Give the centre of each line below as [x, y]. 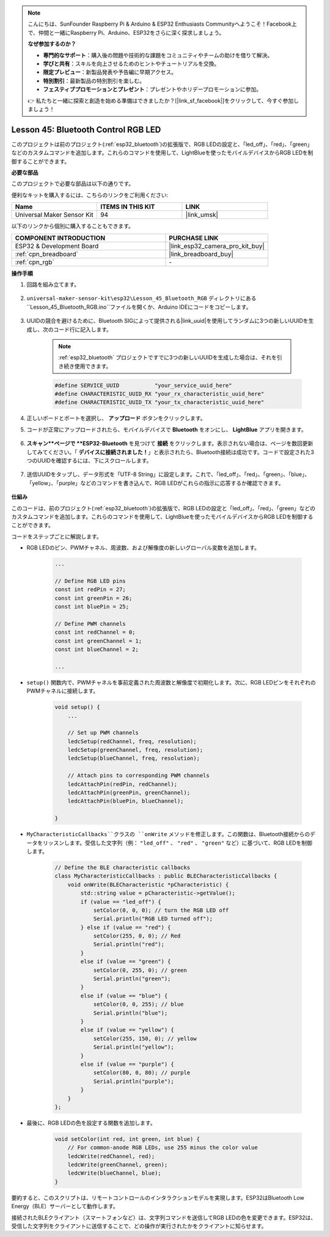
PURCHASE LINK [194, 238]
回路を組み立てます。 [53, 284]
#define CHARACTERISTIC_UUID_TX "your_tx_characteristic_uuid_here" [159, 402]
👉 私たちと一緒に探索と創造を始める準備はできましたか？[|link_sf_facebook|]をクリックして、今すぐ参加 [161, 100]
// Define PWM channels [90, 624]
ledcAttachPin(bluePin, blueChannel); [126, 801]
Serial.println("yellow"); [134, 1047]
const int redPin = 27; [90, 589]
